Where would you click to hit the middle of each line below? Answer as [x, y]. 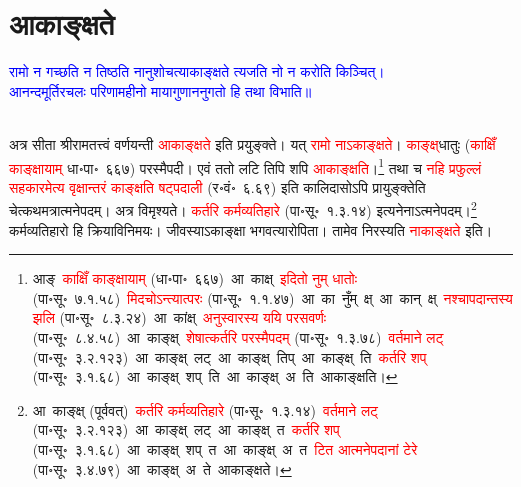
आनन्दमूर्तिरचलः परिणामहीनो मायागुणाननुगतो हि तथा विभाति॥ [160, 90]
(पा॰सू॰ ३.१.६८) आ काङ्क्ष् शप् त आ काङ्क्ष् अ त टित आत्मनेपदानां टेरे [225, 448]
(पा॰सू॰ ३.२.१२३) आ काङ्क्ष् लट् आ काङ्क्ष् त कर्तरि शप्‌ [186, 429]
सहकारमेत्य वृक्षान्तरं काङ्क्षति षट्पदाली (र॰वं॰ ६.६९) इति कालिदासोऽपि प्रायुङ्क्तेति [217, 186]
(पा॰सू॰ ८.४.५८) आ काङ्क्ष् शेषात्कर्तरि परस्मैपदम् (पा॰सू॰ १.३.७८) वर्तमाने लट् [238, 336]
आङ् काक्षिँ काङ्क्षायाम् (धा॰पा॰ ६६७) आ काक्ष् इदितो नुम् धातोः [195, 278]
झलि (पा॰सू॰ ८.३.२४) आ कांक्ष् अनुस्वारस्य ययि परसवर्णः [179, 317]
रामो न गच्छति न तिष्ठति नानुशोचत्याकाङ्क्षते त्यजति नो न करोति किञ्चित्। [197, 71]
